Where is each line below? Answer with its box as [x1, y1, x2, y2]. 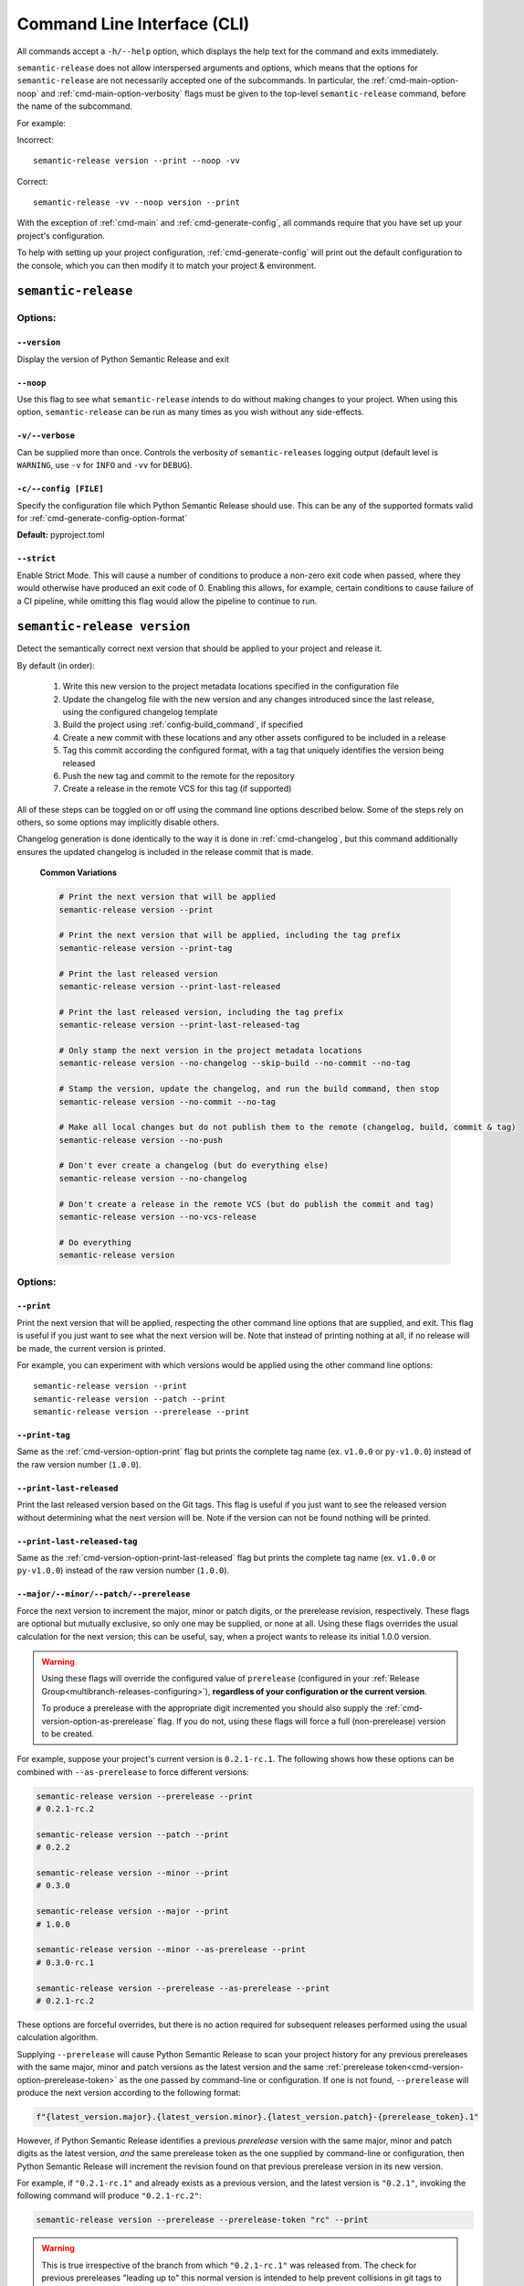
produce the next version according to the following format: [16, 2087, 241, 2098]
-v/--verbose [16, 431, 76, 441]
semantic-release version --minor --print [36, 1868, 229, 1878]
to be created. [41, 1728, 95, 1739]
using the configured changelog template [62, 706, 218, 717]
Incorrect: [16, 134, 54, 145]
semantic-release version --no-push [58, 1135, 224, 1145]
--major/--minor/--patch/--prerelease [16, 1589, 191, 1599]
